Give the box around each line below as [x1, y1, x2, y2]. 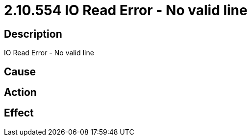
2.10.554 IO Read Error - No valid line [4, 2, 248, 19]
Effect [4, 107, 34, 119]
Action [4, 86, 37, 99]
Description [4, 27, 62, 40]
